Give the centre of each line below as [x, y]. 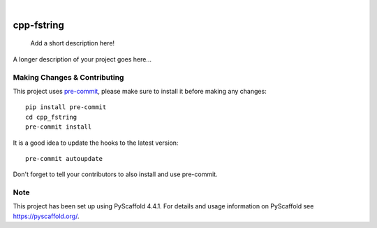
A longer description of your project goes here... [82, 59]
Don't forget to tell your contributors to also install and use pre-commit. [115, 174]
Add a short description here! [73, 43]
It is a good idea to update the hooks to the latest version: [96, 143]
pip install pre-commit [66, 107]
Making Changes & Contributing [68, 77]
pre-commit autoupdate [64, 158]
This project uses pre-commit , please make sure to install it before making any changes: [140, 91]
